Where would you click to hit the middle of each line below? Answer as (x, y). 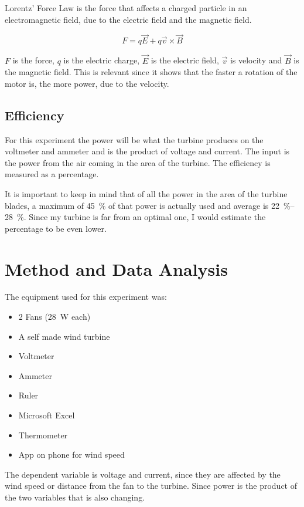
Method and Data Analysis (116, 268)
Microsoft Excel (47, 415)
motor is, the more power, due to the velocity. (87, 83)
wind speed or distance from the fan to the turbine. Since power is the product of (151, 486)
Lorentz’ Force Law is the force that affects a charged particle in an (126, 8)
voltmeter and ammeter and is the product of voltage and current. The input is (147, 151)
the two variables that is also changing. (75, 497)
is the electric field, (185, 60)
